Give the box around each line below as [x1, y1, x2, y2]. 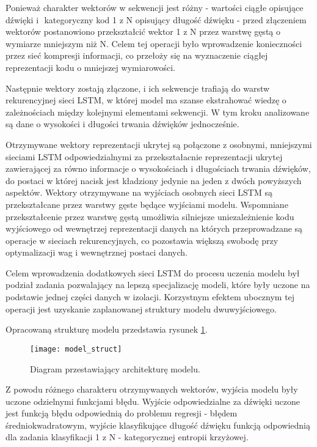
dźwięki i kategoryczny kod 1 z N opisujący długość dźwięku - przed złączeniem [5, 13, 307, 26]
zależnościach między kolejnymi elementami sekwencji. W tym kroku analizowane [5, 105, 310, 118]
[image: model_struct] [30, 344, 122, 353]
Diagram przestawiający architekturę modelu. [30, 362, 200, 375]
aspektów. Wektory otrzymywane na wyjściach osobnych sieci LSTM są [5, 186, 272, 199]
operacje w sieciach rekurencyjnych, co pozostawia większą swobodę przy [5, 234, 279, 246]
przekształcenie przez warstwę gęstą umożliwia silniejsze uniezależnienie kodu [5, 210, 294, 223]
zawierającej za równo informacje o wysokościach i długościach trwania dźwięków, [5, 162, 311, 175]
